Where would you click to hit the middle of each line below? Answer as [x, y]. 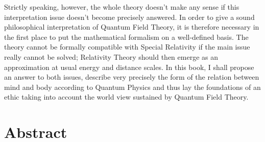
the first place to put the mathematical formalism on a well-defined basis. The [126, 37]
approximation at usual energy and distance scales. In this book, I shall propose [129, 67]
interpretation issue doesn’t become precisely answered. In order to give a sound [129, 17]
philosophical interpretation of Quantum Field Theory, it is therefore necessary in [132, 27]
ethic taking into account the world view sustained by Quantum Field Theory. [126, 97]
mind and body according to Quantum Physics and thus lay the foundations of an [132, 87]
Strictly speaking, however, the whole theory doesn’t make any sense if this [122, 7]
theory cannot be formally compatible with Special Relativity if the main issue [127, 47]
